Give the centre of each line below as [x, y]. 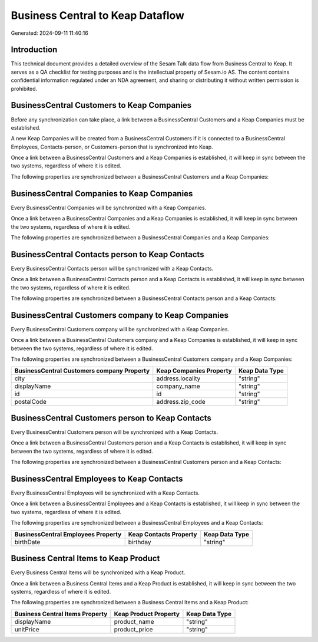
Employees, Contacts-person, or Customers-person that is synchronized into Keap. [112, 147]
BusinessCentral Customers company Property [82, 370]
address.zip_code [181, 401]
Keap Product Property [147, 614]
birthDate [27, 542]
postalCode [31, 401]
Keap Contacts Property [163, 534]
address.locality [178, 378]
